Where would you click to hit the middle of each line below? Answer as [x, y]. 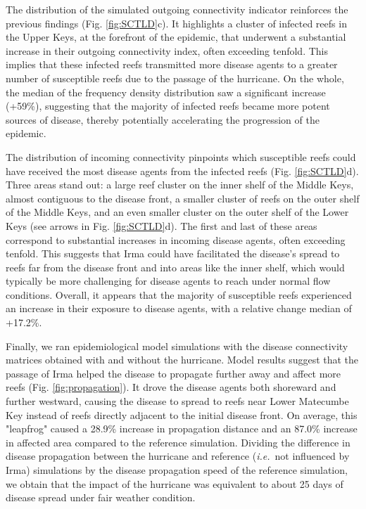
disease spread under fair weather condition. [101, 497]
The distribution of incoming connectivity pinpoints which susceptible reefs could [181, 156]
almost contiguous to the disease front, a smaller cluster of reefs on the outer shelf [183, 198]
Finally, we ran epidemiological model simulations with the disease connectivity [177, 346]
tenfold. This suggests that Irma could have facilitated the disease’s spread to [173, 253]
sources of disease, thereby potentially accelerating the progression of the [163, 119]
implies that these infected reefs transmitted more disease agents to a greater [172, 64]
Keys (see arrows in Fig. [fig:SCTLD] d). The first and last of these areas [162, 225]
